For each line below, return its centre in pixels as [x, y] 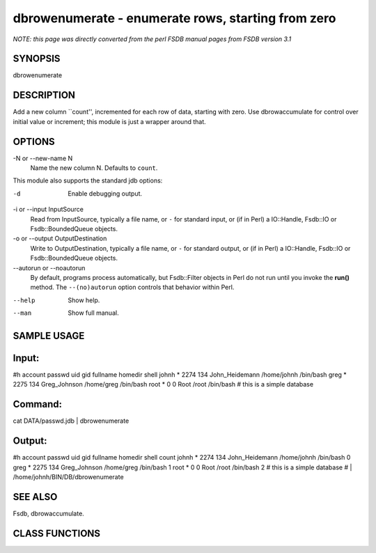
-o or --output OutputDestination [60, 239]
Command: [38, 404]
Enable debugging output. [105, 193]
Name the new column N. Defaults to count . [94, 168]
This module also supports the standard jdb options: [88, 180]
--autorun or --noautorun [49, 267]
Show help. [84, 300]
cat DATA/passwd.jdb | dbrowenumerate [71, 421]
